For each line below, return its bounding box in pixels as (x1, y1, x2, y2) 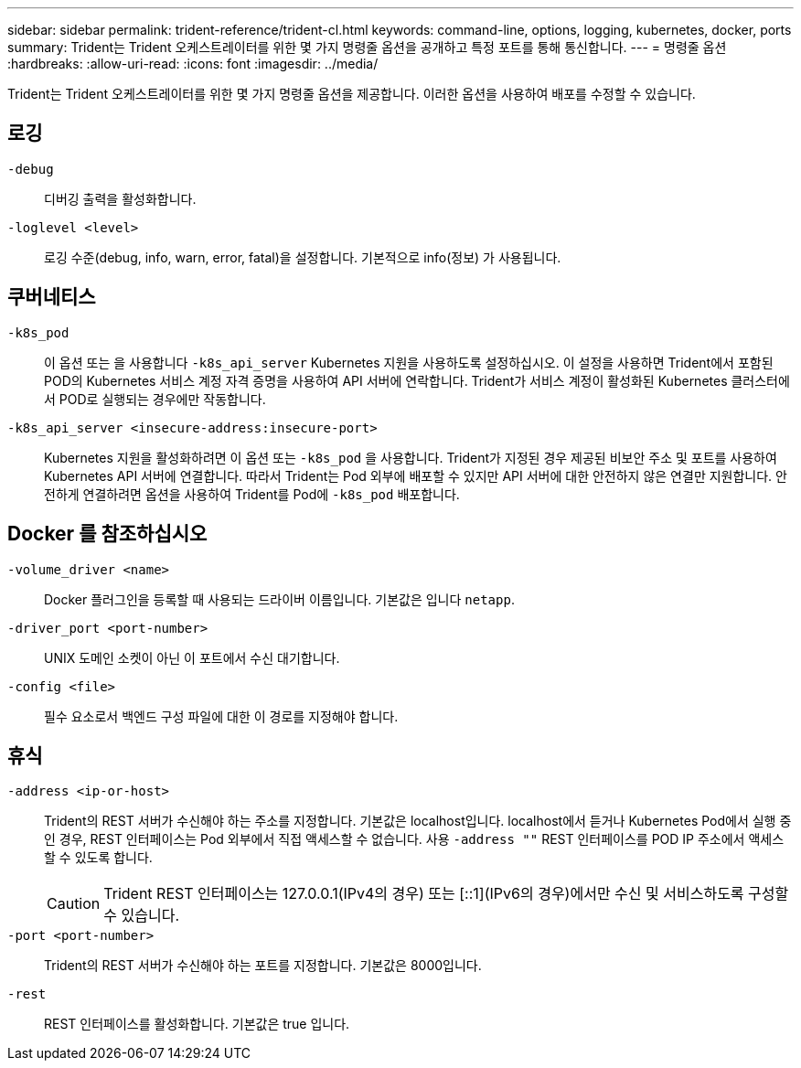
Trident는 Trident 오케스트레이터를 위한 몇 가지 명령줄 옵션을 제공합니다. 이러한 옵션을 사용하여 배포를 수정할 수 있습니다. (7, 86, 696, 101)
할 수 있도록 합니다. (44, 849, 153, 866)
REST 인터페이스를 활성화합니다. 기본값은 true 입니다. (44, 1016, 350, 1032)
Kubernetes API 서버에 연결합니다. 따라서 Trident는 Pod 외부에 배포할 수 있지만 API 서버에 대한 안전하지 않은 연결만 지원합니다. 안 (44, 467, 787, 484)
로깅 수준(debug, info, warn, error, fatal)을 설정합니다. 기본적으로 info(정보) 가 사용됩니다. (44, 249, 561, 265)
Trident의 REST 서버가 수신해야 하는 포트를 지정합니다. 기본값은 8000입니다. (44, 957, 482, 974)
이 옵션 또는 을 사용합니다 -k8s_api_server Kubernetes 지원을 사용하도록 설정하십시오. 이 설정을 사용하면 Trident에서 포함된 (44, 354, 774, 370)
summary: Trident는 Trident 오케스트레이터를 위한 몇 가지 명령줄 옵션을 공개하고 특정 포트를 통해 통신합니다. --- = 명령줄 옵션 (7, 39, 727, 55)
